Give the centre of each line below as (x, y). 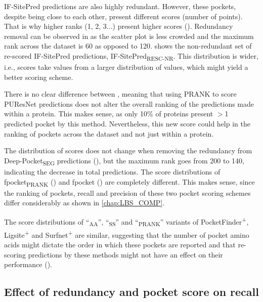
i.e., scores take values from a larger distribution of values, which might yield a (126, 67)
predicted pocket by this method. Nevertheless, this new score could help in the (127, 124)
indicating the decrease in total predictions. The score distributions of (112, 171)
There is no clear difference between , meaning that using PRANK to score (120, 94)
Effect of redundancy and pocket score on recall (131, 292)
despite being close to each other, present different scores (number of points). (123, 16)
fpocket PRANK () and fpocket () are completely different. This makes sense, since (129, 182)
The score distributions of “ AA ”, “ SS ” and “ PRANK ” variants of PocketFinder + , (126, 221)
